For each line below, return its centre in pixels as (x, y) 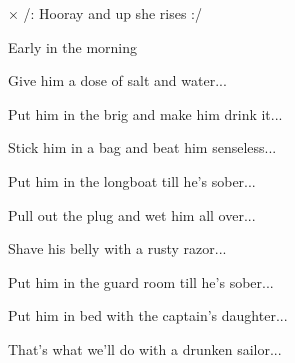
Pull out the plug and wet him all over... (132, 214)
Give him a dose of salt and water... (117, 80)
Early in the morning (73, 46)
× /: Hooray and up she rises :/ (105, 13)
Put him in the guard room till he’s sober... (141, 281)
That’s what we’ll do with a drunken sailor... (145, 348)
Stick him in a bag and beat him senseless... (142, 147)
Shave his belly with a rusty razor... (117, 248)
